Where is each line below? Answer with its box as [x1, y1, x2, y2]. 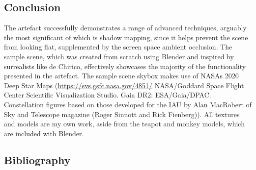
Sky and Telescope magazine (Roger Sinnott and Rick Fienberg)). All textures [4, 109, 240, 119]
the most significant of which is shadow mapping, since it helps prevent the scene [4, 32, 248, 42]
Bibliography [4, 152, 71, 167]
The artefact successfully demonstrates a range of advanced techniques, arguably [4, 23, 247, 33]
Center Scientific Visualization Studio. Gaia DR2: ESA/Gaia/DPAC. [4, 90, 211, 100]
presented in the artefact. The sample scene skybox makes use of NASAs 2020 [4, 71, 239, 81]
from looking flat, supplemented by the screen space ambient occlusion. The [4, 42, 232, 52]
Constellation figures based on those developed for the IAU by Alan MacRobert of [4, 99, 252, 109]
